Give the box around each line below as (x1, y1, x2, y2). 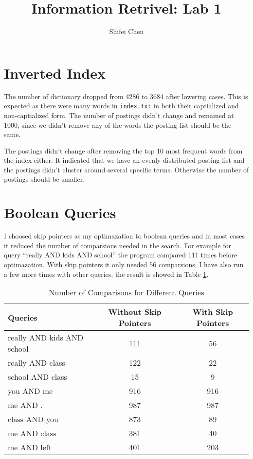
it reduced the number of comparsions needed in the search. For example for (4, 240, 231, 250)
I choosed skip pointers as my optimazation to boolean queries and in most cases (4, 231, 245, 241)
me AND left (8, 442, 52, 453)
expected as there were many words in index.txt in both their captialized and (4, 101, 239, 111)
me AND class (8, 427, 56, 439)
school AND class (8, 371, 67, 383)
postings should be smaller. (4, 174, 85, 184)
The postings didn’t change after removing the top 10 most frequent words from (4, 145, 243, 155)
